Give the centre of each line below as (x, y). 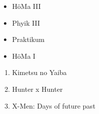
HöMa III (26, 6)
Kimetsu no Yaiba (39, 72)
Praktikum (28, 39)
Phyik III (26, 22)
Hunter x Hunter (37, 89)
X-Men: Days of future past (54, 105)
